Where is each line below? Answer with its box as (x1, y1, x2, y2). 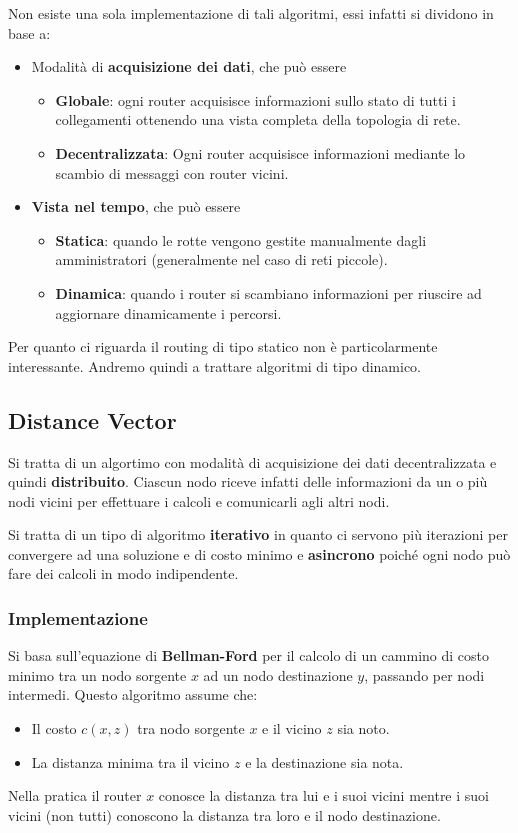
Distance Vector (8, 404, 177, 435)
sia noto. (337, 718, 390, 739)
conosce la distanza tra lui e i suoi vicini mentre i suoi (158, 785, 489, 806)
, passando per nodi (364, 664, 485, 685)
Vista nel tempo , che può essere (31, 196, 241, 217)
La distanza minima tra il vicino (31, 751, 230, 772)
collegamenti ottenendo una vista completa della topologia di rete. (55, 109, 461, 130)
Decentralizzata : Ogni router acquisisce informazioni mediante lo (55, 142, 466, 163)
